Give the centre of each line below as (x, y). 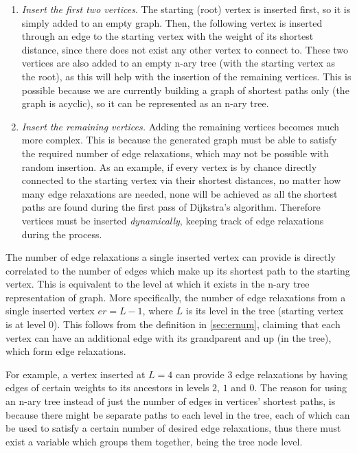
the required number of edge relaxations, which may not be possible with (175, 153)
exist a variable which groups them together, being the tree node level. (154, 441)
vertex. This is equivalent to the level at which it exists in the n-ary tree (158, 284)
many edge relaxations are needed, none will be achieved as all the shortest (180, 193)
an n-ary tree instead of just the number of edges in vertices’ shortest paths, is (171, 401)
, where (158, 311)
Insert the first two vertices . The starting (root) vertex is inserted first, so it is (186, 9)
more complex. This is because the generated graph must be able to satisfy (179, 140)
